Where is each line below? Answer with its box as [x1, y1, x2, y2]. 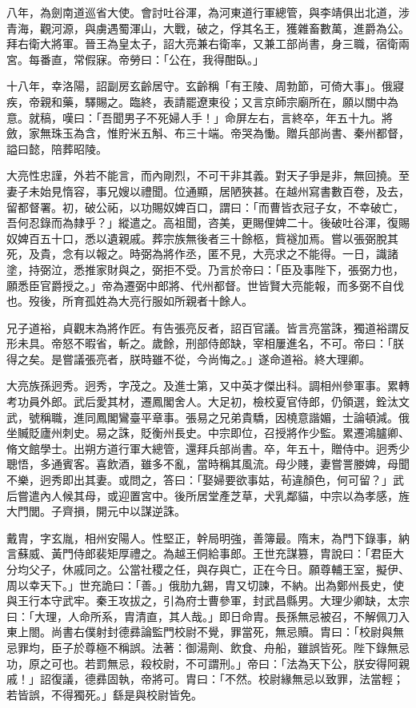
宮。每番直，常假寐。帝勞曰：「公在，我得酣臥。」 [6, 50, 264, 67]
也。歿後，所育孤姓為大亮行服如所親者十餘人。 [6, 292, 253, 309]
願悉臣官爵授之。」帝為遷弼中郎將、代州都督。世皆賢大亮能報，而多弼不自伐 [6, 276, 404, 293]
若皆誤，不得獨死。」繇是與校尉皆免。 [6, 686, 202, 702]
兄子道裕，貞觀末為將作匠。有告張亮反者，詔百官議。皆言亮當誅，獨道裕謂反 [6, 319, 410, 336]
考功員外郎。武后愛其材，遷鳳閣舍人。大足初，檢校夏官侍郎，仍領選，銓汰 [6, 393, 398, 410]
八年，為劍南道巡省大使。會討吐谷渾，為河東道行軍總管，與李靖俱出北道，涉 [6, 4, 410, 20]
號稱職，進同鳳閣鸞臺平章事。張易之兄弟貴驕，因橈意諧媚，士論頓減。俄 [28, 408, 410, 425]
